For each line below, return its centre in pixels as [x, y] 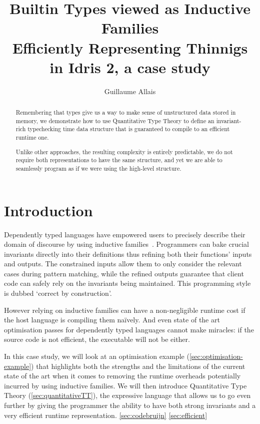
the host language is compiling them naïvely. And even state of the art [112, 320]
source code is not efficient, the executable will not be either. [97, 339]
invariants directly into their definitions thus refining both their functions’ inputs [128, 254]
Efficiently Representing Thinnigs [130, 47]
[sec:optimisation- [216, 356]
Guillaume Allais [130, 91]
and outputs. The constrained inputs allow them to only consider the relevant [123, 264]
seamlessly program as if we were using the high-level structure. [98, 168]
